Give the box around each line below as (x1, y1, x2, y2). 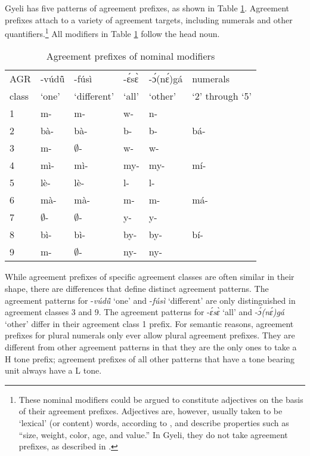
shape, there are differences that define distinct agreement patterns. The (5, 282, 269, 295)
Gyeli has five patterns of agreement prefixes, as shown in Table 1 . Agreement (5, 2, 289, 14)
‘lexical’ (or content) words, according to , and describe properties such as (18, 416, 289, 429)
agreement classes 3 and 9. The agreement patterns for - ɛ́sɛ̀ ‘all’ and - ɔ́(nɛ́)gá (5, 306, 285, 318)
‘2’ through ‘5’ (192, 89, 252, 103)
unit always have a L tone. (5, 364, 102, 377)
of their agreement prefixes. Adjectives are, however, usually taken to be (18, 405, 283, 417)
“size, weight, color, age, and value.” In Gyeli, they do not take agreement (18, 428, 288, 440)
